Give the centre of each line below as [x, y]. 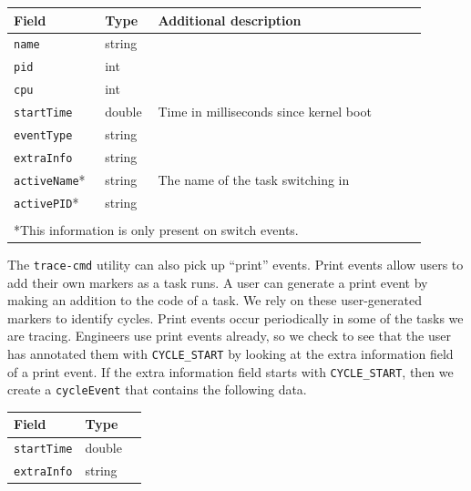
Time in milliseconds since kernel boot [265, 112]
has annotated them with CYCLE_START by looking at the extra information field [230, 353]
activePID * [46, 202]
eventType [43, 135]
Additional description [230, 20]
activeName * [50, 179]
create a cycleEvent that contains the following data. [157, 389]
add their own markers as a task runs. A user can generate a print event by [218, 282]
